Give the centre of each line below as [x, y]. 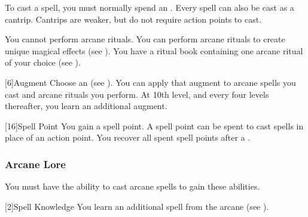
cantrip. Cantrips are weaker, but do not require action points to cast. [133, 19]
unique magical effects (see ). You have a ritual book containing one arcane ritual [154, 50]
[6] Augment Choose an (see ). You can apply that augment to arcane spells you [150, 82]
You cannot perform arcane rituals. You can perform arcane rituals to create [145, 39]
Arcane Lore [35, 164]
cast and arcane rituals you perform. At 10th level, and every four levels [137, 94]
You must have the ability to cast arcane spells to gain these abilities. [132, 186]
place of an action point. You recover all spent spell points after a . [128, 137]
